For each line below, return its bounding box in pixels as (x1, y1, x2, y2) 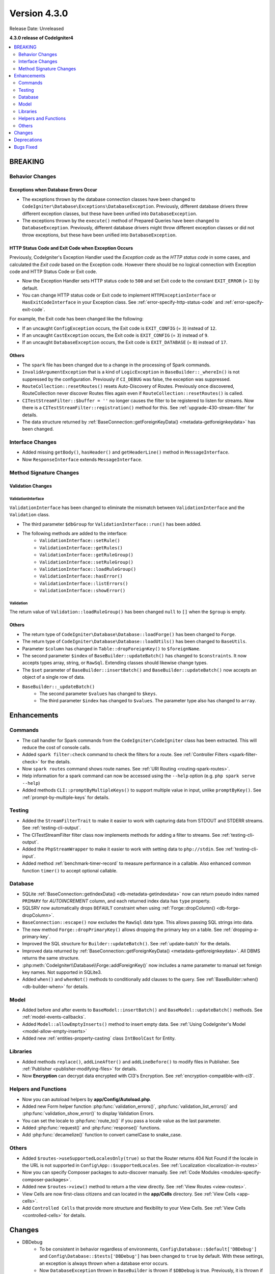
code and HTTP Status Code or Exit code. (9, 268, 97, 275)
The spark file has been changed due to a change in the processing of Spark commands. (22, 362, 211, 368)
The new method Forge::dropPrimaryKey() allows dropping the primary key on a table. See (22, 926, 223, 933)
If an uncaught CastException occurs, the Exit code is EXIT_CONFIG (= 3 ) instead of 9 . (22, 332, 209, 338)
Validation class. (9, 512, 50, 518)
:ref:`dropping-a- (223, 926, 259, 933)
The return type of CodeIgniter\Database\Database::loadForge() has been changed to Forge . (22, 631, 236, 637)
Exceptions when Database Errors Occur (9, 187, 98, 193)
